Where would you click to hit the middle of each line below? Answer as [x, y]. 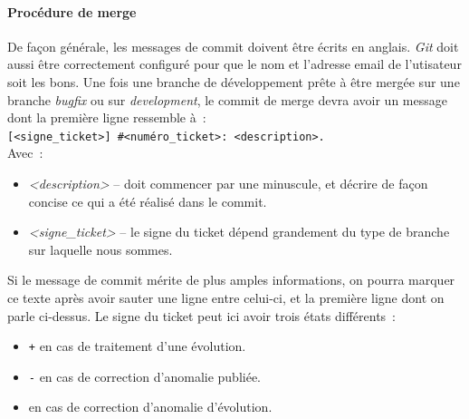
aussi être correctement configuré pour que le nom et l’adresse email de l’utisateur [234, 64]
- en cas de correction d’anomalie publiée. [144, 376]
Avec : [25, 153]
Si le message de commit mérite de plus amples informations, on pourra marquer [231, 280]
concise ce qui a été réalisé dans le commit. [148, 201]
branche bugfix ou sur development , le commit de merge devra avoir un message [227, 99]
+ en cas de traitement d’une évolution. [137, 346]
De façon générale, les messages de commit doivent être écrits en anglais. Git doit [233, 46]
